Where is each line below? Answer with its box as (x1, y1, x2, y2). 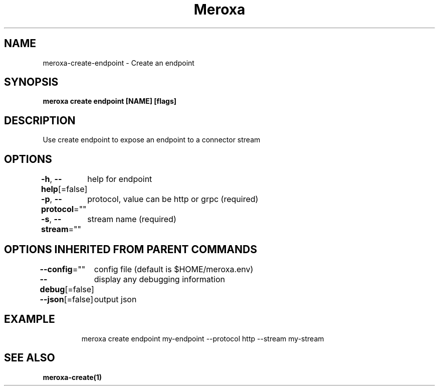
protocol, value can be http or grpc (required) (87, 194, 259, 205)
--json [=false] (40, 294, 94, 304)
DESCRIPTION (4, 114, 76, 127)
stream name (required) (87, 214, 176, 225)
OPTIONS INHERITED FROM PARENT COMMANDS (4, 243, 257, 256)
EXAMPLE (4, 313, 55, 326)
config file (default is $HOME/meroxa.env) (94, 264, 254, 274)
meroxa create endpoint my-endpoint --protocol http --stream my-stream (81, 334, 324, 343)
